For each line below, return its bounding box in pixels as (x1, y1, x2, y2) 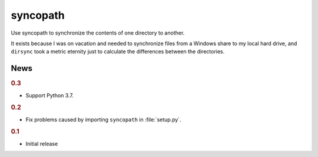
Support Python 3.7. (25, 91, 74, 99)
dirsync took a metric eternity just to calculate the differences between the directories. (11, 48, 225, 55)
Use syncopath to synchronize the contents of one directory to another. (11, 29, 185, 36)
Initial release (25, 140, 58, 147)
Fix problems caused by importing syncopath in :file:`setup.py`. (25, 116, 182, 123)
